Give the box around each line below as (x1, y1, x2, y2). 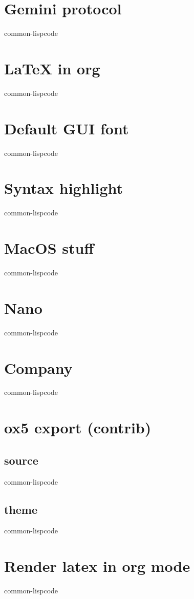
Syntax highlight (4, 177, 123, 198)
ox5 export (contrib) (4, 417, 152, 438)
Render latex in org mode (4, 555, 190, 576)
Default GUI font (4, 117, 129, 138)
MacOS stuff (4, 237, 94, 258)
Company (4, 357, 73, 378)
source (4, 452, 38, 468)
